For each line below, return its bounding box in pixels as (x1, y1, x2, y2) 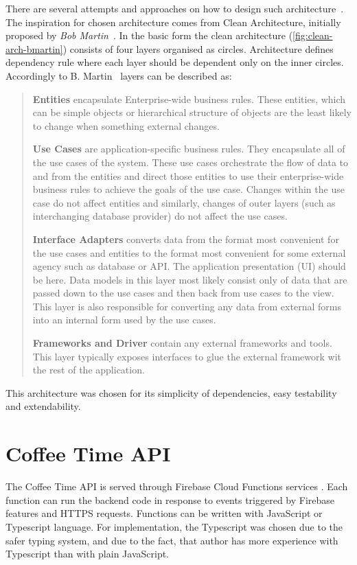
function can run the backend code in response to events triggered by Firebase (5, 492, 335, 507)
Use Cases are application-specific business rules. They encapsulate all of (32, 141, 345, 156)
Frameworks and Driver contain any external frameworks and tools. (32, 336, 332, 350)
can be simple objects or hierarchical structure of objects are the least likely (32, 105, 352, 119)
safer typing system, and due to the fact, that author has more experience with (5, 533, 338, 547)
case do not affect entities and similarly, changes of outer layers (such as (32, 195, 336, 209)
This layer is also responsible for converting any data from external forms (32, 299, 341, 313)
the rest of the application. (32, 362, 145, 377)
